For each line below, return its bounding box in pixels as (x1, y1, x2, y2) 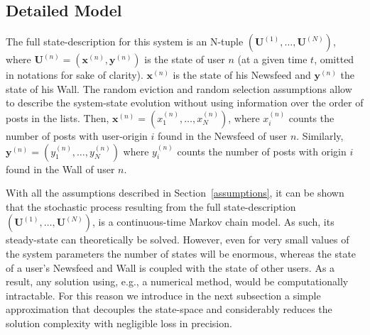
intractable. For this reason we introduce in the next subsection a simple (6, 287, 321, 302)
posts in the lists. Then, (6, 110, 109, 125)
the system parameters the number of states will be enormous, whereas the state (6, 246, 357, 260)
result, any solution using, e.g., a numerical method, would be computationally (6, 274, 349, 289)
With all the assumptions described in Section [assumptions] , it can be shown (6, 185, 344, 200)
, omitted (314, 52, 354, 67)
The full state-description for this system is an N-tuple (6, 34, 244, 49)
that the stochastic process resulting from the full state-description (6, 199, 296, 214)
